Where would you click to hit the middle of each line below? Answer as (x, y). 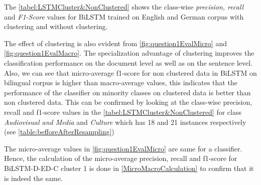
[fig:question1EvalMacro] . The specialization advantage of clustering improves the (129, 53)
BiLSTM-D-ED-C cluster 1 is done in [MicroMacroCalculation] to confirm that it (129, 168)
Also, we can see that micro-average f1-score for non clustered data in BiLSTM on (130, 72)
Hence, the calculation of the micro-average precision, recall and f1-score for (121, 158)
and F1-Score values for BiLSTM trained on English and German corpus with (124, 16)
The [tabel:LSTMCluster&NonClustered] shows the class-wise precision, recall (124, 7)
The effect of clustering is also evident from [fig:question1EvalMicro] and (115, 43)
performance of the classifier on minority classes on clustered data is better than (127, 92)
